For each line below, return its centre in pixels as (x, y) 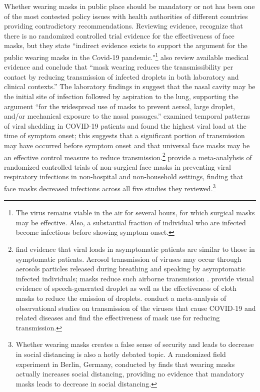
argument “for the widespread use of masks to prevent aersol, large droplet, (119, 106)
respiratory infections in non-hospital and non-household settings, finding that (124, 176)
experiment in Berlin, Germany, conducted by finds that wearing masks (125, 364)
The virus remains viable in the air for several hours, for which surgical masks (135, 213)
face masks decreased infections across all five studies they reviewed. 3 (110, 187)
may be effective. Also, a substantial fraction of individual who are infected (131, 222)
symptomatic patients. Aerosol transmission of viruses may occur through (128, 259)
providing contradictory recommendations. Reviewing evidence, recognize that (124, 26)
